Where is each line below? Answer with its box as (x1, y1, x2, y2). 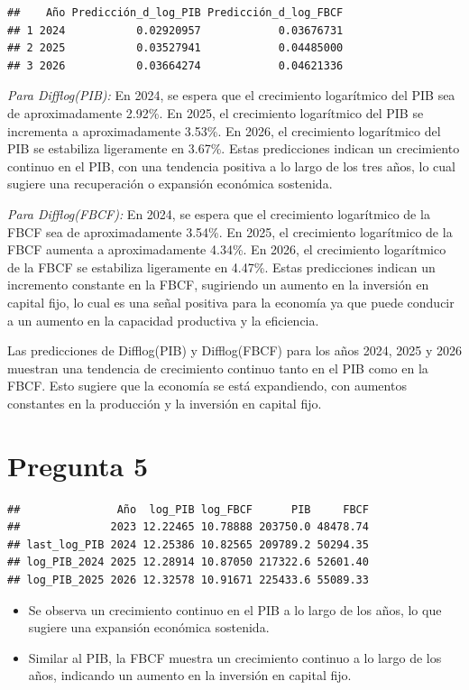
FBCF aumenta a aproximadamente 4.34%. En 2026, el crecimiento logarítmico (7, 240, 446, 259)
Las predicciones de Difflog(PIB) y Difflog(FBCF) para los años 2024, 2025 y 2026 (7, 341, 462, 360)
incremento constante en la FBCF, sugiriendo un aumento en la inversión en (7, 275, 429, 294)
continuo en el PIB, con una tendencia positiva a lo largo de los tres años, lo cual (7, 156, 455, 175)
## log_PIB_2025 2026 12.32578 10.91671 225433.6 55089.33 (7, 573, 369, 586)
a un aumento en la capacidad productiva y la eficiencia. (7, 310, 319, 329)
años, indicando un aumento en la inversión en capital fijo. (28, 666, 352, 685)
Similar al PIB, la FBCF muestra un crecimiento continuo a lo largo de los (28, 648, 442, 667)
